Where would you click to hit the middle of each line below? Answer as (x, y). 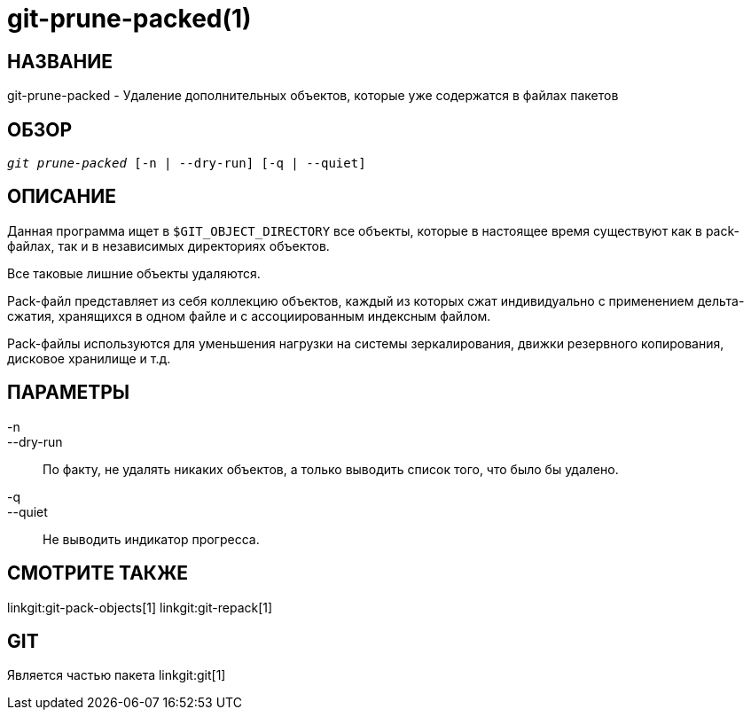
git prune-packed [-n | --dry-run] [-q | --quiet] (187, 164)
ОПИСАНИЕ (62, 197)
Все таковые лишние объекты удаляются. (134, 273)
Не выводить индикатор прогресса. (151, 539)
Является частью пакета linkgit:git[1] (117, 675)
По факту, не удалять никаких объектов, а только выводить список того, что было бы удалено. (331, 469)
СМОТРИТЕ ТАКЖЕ (98, 573)
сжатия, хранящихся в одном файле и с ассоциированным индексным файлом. (249, 316)
